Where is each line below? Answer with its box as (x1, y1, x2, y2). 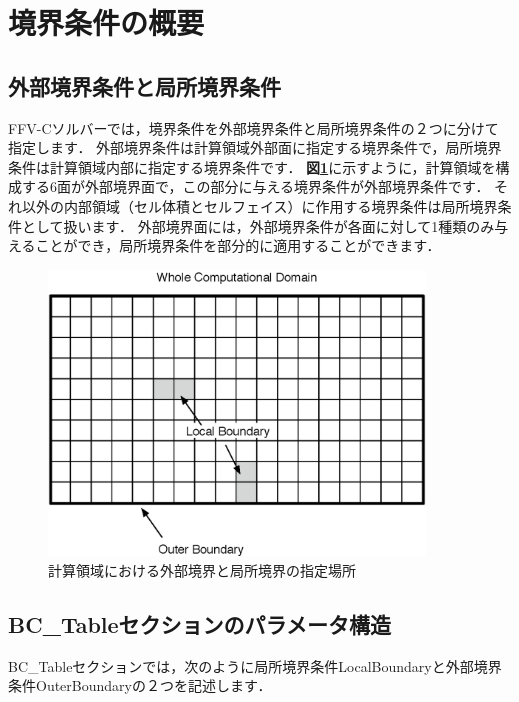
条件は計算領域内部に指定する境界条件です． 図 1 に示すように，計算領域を (8, 156, 496, 177)
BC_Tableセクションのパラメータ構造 (8, 608, 391, 639)
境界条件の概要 (8, 2, 205, 43)
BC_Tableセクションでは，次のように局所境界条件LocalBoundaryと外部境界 (8, 655, 502, 676)
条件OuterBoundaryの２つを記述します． (8, 675, 272, 696)
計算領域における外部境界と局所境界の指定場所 (48, 559, 356, 580)
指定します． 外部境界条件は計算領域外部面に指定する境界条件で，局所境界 (8, 137, 502, 158)
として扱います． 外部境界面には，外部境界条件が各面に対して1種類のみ (21, 215, 495, 236)
